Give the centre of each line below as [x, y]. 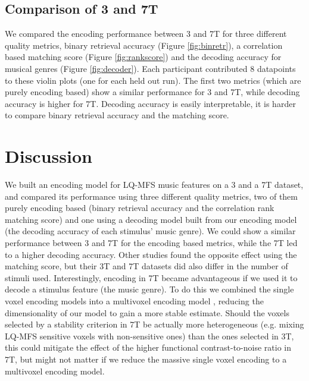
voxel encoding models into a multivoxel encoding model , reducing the [134, 301]
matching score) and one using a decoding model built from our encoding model [151, 219]
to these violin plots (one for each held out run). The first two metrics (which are [153, 80]
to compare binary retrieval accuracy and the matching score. [117, 115]
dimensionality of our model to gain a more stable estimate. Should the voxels [147, 312]
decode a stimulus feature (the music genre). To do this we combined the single [149, 289]
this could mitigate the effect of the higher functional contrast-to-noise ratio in [148, 347]
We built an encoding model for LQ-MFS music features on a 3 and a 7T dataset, [154, 185]
